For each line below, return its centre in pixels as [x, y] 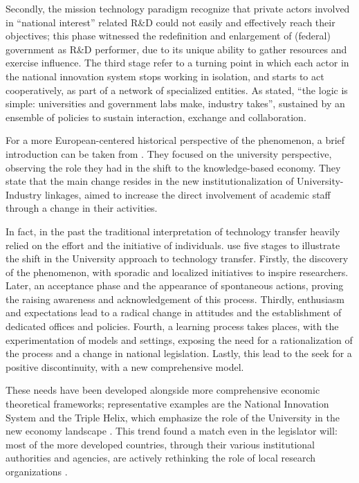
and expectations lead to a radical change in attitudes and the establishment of [174, 312]
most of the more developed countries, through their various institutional [160, 444]
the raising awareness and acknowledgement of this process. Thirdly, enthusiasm [175, 299]
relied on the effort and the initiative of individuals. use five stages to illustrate [173, 245]
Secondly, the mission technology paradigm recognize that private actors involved [178, 8]
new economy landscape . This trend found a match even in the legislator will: [172, 431]
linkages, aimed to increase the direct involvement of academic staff [187, 194]
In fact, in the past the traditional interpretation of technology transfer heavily [173, 231]
